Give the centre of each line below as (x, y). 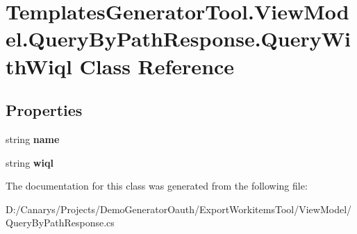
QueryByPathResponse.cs (60, 223)
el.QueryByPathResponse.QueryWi (178, 39)
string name (33, 139)
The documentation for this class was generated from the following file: (157, 186)
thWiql (39, 66)
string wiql (30, 162)
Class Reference (157, 66)
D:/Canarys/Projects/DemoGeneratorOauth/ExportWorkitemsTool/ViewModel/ (179, 209)
